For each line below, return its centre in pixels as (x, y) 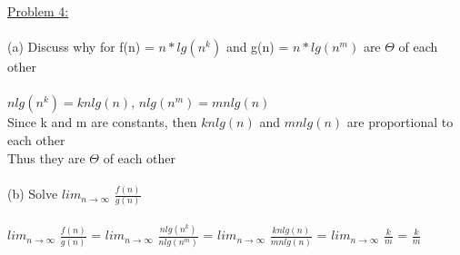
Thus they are (46, 157)
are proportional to (400, 122)
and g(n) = (257, 47)
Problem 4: (38, 11)
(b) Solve (33, 194)
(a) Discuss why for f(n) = (81, 47)
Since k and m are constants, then (102, 122)
